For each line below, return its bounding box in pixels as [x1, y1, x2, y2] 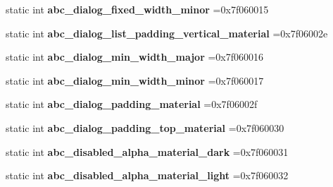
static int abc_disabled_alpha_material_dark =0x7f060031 [6, 144, 289, 159]
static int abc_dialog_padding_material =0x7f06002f [6, 97, 258, 111]
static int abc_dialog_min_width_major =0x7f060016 [6, 49, 264, 64]
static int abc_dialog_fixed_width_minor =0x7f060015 [6, 2, 269, 16]
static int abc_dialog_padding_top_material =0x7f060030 [6, 120, 284, 135]
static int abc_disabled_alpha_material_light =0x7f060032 [6, 168, 289, 183]
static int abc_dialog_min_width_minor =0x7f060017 [6, 73, 264, 88]
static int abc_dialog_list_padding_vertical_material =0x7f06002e [6, 25, 328, 40]
